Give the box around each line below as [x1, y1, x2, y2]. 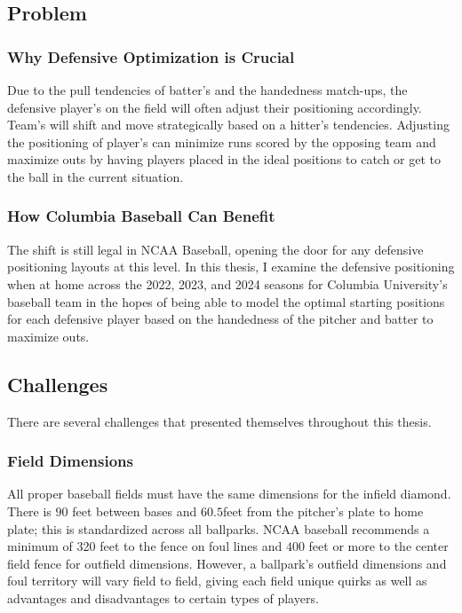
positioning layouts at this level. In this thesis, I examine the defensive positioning [7, 257, 455, 276]
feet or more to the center [308, 537, 449, 555]
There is [7, 501, 52, 520]
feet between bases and [72, 501, 197, 520]
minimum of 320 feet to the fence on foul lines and [7, 537, 283, 555]
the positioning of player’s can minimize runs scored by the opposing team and [7, 132, 436, 151]
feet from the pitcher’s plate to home [222, 501, 424, 520]
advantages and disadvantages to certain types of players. [7, 588, 319, 607]
